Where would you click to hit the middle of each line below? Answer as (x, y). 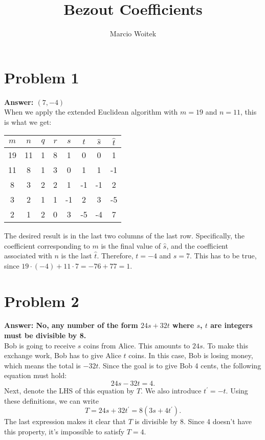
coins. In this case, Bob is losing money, (191, 355)
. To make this (225, 345)
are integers (231, 325)
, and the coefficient (197, 245)
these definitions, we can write (51, 400)
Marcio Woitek (133, 34)
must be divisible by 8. (45, 335)
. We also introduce (171, 391)
